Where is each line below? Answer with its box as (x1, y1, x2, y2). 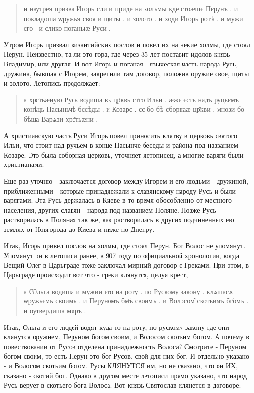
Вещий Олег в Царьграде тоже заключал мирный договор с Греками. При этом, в (4, 260, 249, 270)
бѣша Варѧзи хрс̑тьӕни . (23, 113, 98, 124)
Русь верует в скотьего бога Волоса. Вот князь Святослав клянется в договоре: (4, 380, 241, 390)
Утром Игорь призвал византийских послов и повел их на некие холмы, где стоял (4, 39, 250, 49)
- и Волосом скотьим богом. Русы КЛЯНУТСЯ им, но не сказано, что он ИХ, (4, 360, 238, 370)
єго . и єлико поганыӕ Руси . (23, 23, 111, 33)
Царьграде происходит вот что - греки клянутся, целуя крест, (4, 269, 188, 280)
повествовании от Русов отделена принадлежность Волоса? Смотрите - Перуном (4, 341, 247, 351)
